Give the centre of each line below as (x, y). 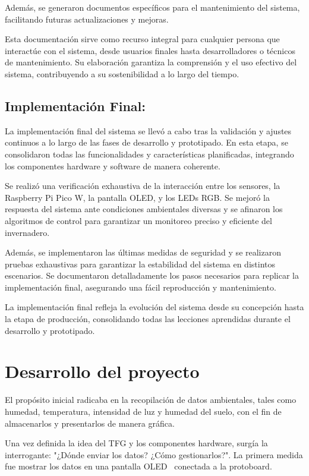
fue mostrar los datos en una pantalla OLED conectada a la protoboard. (138, 466)
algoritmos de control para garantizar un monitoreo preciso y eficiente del (138, 220)
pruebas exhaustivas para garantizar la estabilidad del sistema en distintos (140, 264)
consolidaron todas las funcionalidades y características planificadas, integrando (149, 154)
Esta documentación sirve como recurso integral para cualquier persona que (142, 39)
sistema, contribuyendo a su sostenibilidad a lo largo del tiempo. (122, 73)
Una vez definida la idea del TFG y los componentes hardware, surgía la (136, 443)
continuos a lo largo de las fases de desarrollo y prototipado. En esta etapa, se (146, 142)
